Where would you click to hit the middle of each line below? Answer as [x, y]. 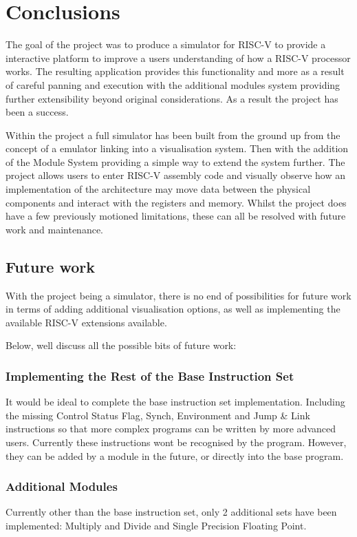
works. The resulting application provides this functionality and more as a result [175, 71]
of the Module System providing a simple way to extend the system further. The [175, 161]
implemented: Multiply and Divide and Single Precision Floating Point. [156, 526]
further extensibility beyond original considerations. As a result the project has [172, 98]
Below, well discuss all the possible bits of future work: [121, 345]
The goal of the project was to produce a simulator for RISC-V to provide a [166, 44]
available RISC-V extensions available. [86, 322]
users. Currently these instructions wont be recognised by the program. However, [176, 442]
